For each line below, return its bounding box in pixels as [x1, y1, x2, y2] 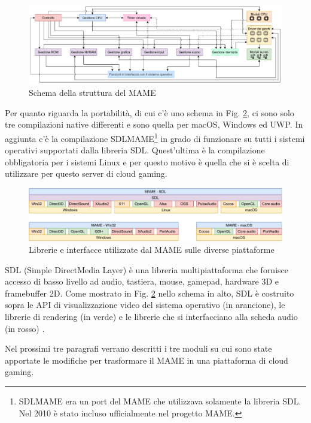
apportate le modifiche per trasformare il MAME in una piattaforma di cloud [5, 353, 288, 366]
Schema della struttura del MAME [29, 86, 156, 99]
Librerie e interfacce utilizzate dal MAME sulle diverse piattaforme [29, 243, 275, 256]
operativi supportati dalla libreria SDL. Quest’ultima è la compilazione [5, 144, 265, 156]
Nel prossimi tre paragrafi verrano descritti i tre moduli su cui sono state [5, 342, 272, 355]
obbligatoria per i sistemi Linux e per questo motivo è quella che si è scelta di [5, 155, 289, 168]
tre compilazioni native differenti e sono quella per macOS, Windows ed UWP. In [5, 118, 303, 131]
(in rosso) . [5, 322, 45, 334]
